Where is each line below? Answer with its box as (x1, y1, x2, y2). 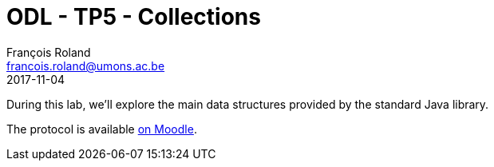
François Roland (6, 45, 91, 59)
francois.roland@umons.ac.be (6, 58, 165, 73)
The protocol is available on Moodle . (6, 121, 197, 136)
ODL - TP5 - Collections (6, 3, 261, 30)
